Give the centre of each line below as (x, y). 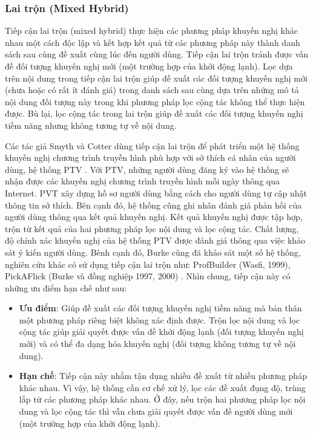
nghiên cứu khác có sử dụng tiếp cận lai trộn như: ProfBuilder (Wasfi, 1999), (148, 264)
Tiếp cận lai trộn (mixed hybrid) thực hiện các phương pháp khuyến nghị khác (151, 31)
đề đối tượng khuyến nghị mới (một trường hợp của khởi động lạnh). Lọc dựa (149, 66)
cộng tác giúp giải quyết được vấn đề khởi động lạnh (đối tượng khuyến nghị (161, 332)
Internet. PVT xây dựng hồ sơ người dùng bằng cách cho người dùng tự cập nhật (156, 193)
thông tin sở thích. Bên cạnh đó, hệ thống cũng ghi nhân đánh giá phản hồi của (153, 205)
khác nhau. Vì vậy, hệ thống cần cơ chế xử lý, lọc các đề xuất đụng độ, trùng (162, 387)
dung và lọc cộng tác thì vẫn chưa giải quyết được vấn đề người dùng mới (156, 411)
